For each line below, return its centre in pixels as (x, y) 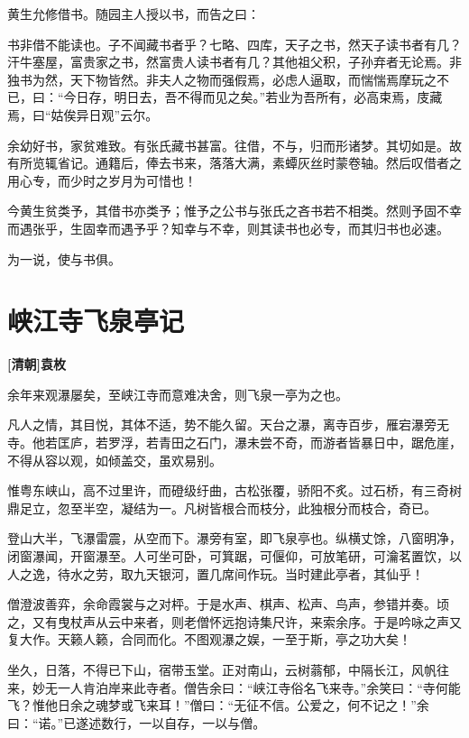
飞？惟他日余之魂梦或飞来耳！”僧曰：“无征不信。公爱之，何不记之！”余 (218, 705)
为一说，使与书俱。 (64, 258)
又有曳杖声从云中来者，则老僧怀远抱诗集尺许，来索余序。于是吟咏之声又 (247, 621)
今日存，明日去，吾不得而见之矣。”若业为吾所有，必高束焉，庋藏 (253, 97)
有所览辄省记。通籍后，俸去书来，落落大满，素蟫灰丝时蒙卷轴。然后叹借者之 (234, 163)
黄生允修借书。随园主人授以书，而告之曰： (133, 14)
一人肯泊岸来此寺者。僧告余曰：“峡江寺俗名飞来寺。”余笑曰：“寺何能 (259, 687)
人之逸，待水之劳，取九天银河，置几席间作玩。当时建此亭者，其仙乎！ (216, 573)
